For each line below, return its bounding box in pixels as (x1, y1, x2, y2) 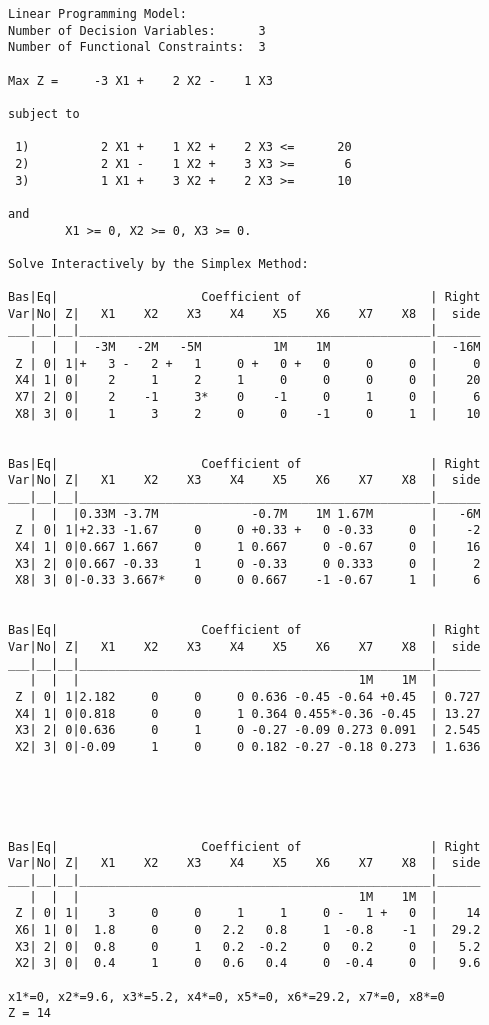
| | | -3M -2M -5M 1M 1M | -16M (29, 340, 481, 355)
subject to (8, 106, 80, 121)
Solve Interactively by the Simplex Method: (8, 256, 309, 271)
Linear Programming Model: (8, 7, 187, 21)
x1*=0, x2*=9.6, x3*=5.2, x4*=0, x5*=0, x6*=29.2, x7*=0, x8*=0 (8, 989, 445, 1004)
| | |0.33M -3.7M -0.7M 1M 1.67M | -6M (29, 506, 481, 521)
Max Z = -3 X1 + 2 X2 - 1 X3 (8, 73, 273, 88)
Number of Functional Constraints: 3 (8, 40, 266, 55)
